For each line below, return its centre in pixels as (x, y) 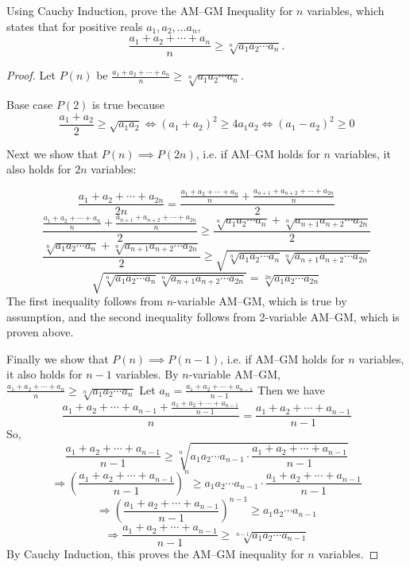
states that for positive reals (75, 26)
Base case (30, 105)
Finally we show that (58, 358)
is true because (128, 105)
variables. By (147, 374)
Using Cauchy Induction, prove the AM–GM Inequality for (150, 10)
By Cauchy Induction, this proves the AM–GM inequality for (155, 553)
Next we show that (52, 153)
